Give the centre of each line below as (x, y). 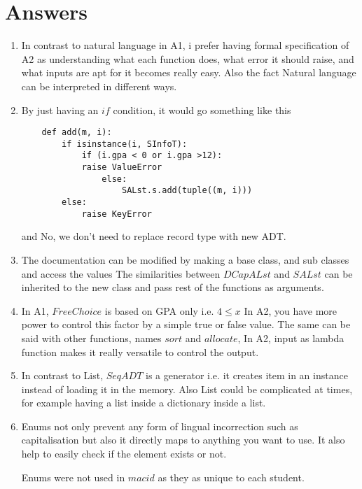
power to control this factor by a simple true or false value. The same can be (186, 324)
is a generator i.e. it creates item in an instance (247, 375)
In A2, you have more (291, 310)
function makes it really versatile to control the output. (140, 352)
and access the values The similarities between (121, 273)
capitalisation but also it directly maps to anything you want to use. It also (183, 440)
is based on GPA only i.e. (159, 310)
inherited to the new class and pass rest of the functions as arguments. (173, 287)
